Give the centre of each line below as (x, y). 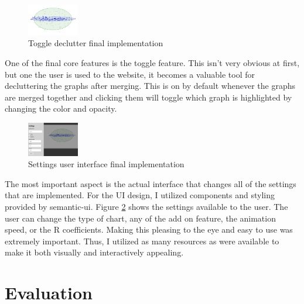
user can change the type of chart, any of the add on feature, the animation (140, 218)
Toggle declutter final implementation (96, 43)
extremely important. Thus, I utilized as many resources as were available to (142, 241)
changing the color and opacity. (61, 108)
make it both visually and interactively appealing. (94, 252)
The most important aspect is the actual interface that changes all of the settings (151, 183)
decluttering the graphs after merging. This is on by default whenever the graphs (150, 86)
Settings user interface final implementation (106, 164)
